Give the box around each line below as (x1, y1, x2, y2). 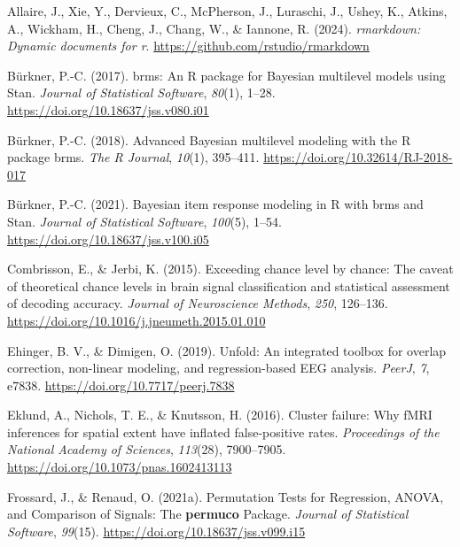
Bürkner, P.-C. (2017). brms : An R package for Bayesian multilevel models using (7, 65, 446, 84)
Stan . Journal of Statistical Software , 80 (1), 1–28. (7, 83, 276, 102)
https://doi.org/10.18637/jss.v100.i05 (7, 229, 209, 248)
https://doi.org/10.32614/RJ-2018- (263, 148, 453, 166)
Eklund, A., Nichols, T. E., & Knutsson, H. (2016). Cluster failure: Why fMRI (7, 405, 433, 424)
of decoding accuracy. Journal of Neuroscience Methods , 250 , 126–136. (7, 294, 388, 312)
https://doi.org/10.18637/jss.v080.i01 (7, 100, 209, 119)
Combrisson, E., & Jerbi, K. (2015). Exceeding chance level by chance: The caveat (7, 259, 454, 278)
